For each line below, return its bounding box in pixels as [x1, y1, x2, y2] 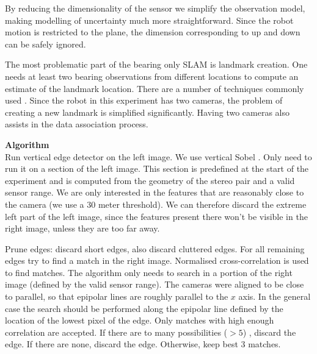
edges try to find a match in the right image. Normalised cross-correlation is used [5, 254, 309, 267]
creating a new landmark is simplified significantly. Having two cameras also [5, 105, 290, 118]
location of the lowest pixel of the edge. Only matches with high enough [5, 314, 274, 327]
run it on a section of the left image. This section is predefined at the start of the [5, 162, 309, 175]
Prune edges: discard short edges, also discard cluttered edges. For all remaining [5, 242, 305, 255]
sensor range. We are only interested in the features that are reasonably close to [5, 186, 304, 199]
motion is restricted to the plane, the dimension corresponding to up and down [5, 26, 301, 38]
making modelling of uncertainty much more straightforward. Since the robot [5, 13, 294, 26]
